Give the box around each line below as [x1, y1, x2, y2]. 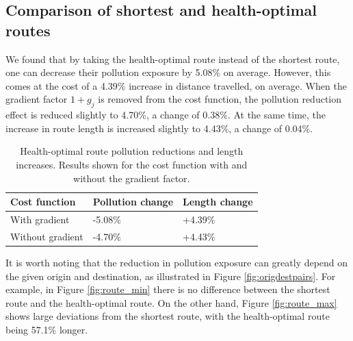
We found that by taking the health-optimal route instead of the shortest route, [5, 51, 340, 66]
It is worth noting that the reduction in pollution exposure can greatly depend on [5, 255, 348, 269]
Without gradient [10, 229, 83, 243]
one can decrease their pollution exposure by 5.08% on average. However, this [5, 65, 331, 79]
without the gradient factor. [73, 170, 190, 185]
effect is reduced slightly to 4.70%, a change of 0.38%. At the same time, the [5, 108, 326, 122]
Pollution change [92, 194, 174, 209]
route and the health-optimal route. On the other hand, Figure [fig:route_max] [5, 295, 337, 310]
